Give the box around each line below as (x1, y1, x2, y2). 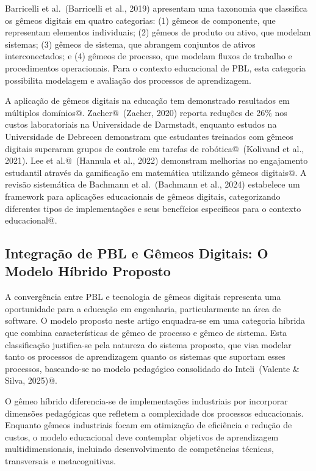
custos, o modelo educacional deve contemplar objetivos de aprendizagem (5, 430, 279, 443)
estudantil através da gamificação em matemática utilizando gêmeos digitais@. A (5, 166, 307, 178)
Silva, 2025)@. (5, 374, 57, 387)
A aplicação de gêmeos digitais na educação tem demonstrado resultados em (5, 94, 290, 107)
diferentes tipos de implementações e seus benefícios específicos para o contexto (5, 202, 301, 214)
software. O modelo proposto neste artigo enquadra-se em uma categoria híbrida (5, 314, 306, 327)
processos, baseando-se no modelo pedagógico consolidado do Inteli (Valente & (5, 362, 300, 374)
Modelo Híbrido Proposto (5, 261, 171, 280)
